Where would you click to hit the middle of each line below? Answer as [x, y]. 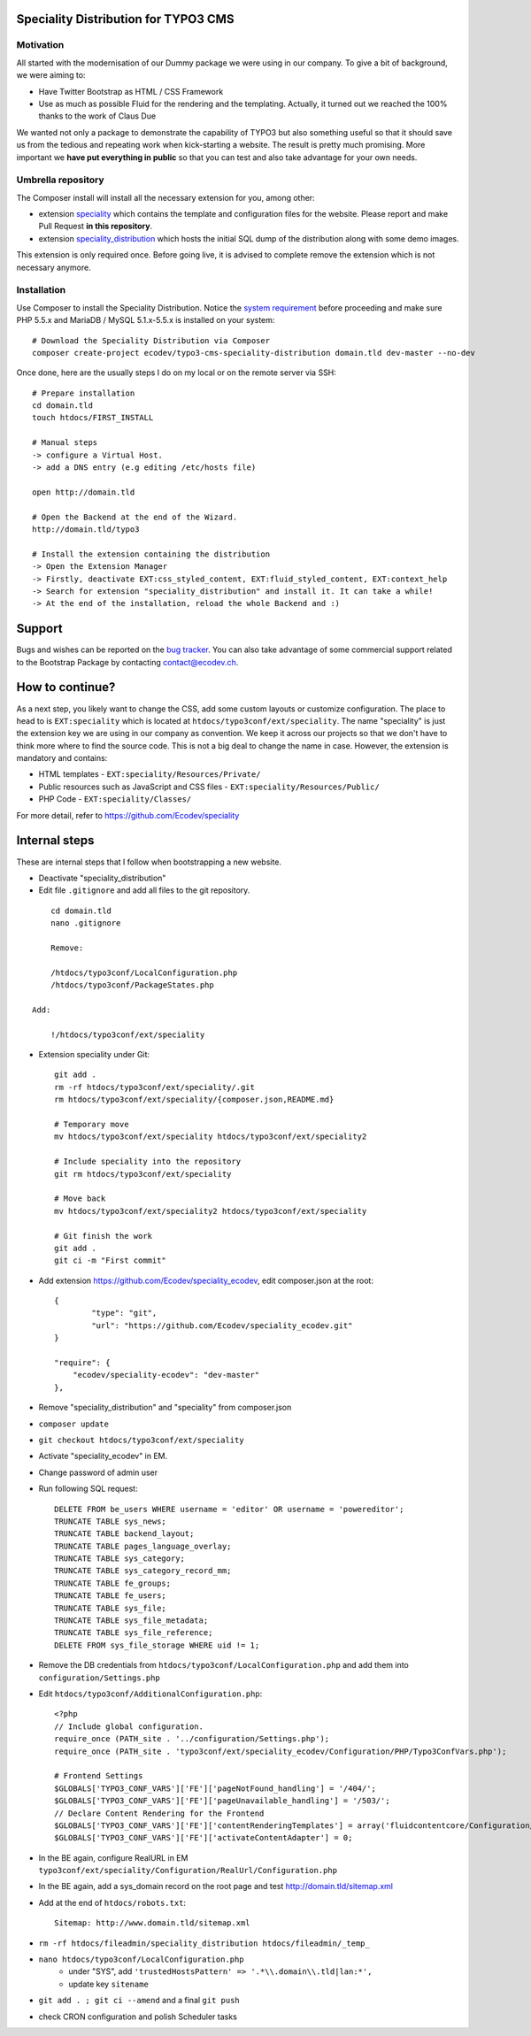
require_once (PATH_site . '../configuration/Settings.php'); [192, 1739]
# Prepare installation [84, 393]
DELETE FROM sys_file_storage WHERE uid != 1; [157, 1645]
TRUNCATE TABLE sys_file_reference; [134, 1633]
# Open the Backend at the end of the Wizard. [135, 517]
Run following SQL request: [88, 1489]
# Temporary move [92, 1124]
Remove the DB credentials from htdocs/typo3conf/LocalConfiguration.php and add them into [223, 1665]
